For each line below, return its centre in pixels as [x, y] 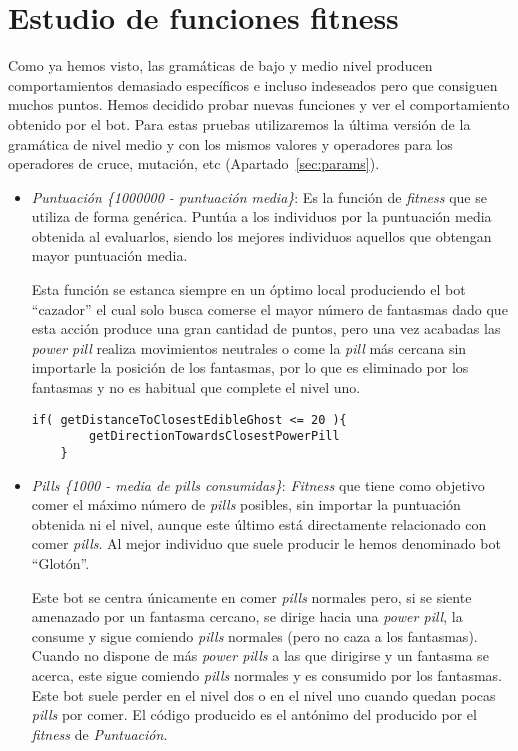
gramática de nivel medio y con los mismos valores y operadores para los [230, 143]
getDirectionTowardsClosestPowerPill [214, 436]
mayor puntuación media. [109, 255]
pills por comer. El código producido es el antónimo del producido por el [254, 714]
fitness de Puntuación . [99, 733]
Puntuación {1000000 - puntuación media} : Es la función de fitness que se [259, 196]
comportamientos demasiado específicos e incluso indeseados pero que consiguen [253, 84]
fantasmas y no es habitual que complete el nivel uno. [196, 387]
